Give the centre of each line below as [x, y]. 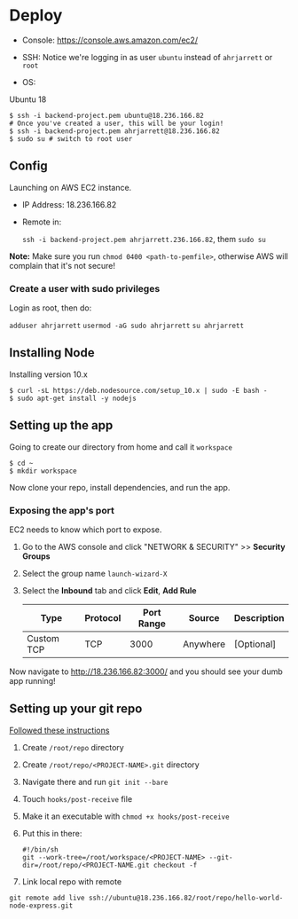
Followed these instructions [59, 730]
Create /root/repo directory [73, 747]
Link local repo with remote [72, 881]
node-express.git [41, 906]
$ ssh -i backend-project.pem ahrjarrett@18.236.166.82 [114, 131]
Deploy [36, 16]
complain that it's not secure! [63, 265]
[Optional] [255, 644]
